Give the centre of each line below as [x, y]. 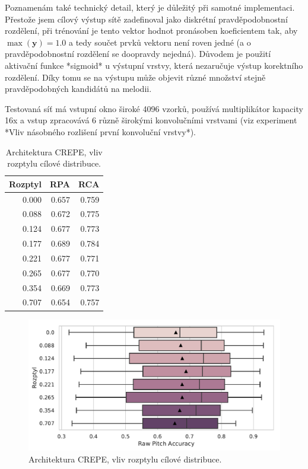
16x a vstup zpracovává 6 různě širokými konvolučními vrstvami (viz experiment [151, 120]
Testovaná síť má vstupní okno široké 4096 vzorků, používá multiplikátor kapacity [154, 108]
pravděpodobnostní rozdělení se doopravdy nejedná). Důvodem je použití [138, 54]
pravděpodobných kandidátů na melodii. [78, 89]
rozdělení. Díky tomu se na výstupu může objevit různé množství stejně [135, 77]
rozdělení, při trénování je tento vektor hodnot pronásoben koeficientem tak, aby [151, 31]
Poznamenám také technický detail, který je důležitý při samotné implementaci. [150, 7]
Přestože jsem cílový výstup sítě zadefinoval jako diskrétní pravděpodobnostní [146, 19]
